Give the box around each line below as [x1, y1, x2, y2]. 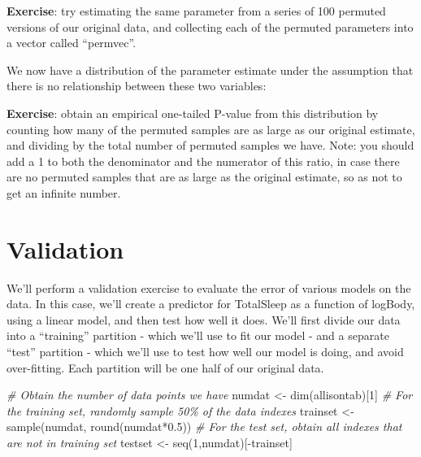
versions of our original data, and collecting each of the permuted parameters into [7, 18, 414, 35]
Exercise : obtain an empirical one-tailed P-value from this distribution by [7, 104, 379, 121]
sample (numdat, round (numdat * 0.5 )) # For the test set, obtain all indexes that [7, 418, 402, 435]
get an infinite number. [7, 184, 121, 201]
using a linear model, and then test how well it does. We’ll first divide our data [7, 311, 401, 328]
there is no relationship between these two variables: [7, 77, 267, 94]
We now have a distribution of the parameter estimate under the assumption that [7, 61, 414, 78]
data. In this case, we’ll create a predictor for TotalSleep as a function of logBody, [7, 295, 415, 312]
